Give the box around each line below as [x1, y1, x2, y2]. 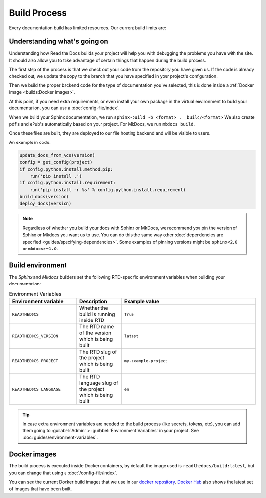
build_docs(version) [19, 194, 69, 200]
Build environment [9, 261, 67, 269]
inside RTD [79, 317, 105, 324]
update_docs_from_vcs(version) [19, 152, 96, 158]
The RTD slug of [79, 348, 117, 355]
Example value [124, 298, 160, 305]
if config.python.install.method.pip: [19, 166, 113, 172]
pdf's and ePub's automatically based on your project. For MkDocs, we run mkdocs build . [9, 121, 195, 127]
